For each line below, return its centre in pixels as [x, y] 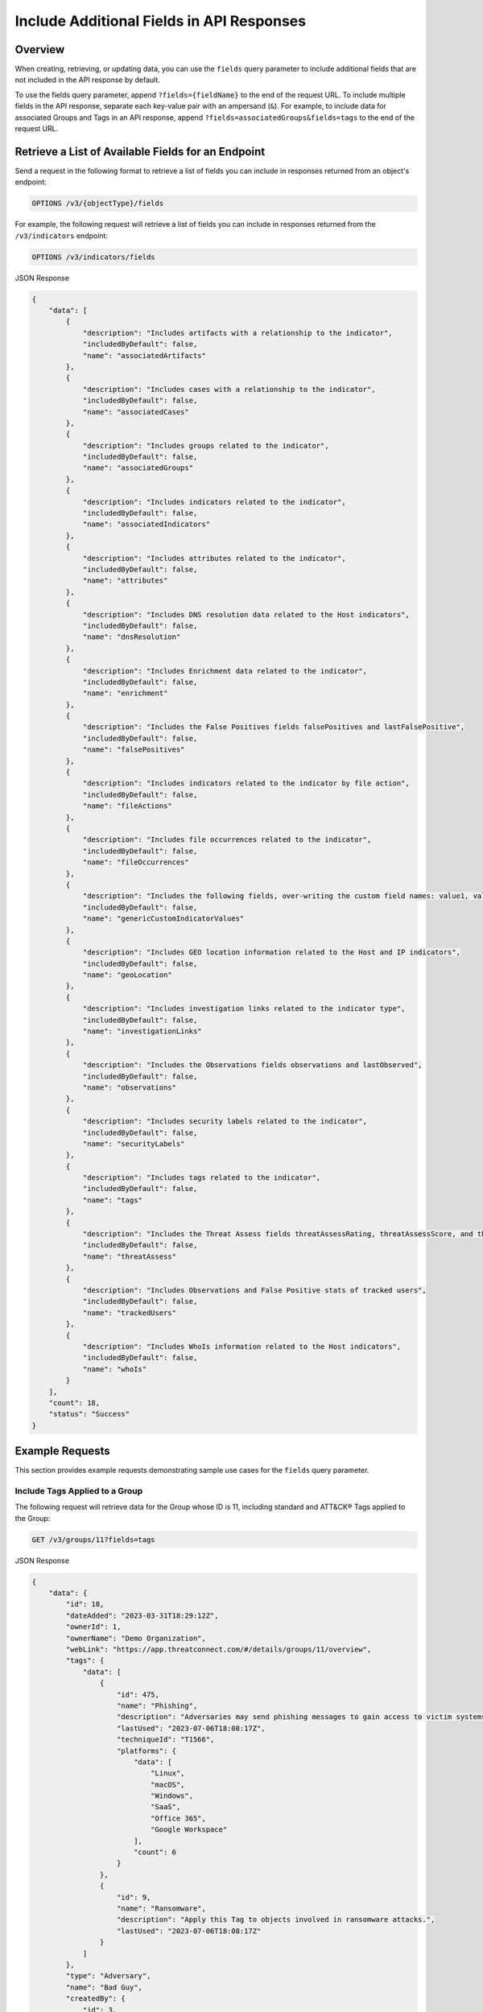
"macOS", [167, 1784]
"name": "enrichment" [125, 693]
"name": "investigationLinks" [142, 1031]
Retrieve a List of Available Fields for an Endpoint [140, 152]
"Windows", [171, 1796]
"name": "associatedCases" [136, 412]
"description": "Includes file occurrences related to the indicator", [227, 840]
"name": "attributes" [125, 581]
